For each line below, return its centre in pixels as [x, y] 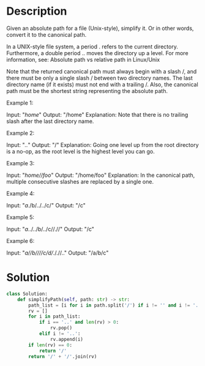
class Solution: [27, 294]
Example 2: [20, 133]
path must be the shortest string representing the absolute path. [87, 91]
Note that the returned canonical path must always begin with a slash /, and [102, 71]
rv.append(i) [67, 339]
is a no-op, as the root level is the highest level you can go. [80, 151]
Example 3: [20, 163]
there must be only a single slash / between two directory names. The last [99, 78]
